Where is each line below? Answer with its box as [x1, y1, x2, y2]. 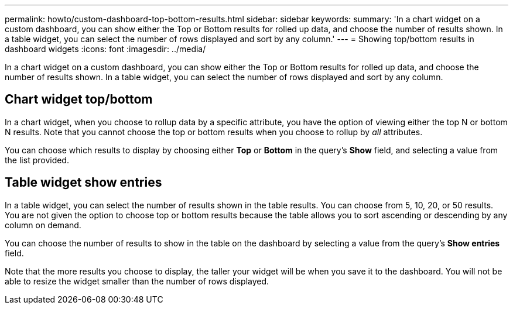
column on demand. [5, 219, 81, 230]
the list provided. [5, 154, 69, 165]
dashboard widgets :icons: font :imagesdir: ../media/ [5, 44, 206, 54]
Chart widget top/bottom [5, 92, 153, 107]
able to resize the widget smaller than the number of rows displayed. [5, 276, 269, 286]
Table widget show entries [5, 175, 162, 190]
